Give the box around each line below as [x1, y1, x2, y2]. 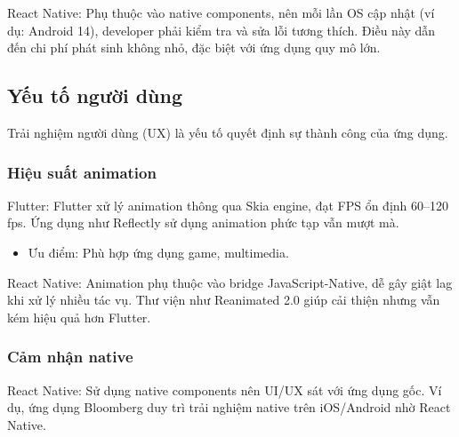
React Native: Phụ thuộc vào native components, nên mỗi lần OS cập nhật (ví [7, 4, 435, 21]
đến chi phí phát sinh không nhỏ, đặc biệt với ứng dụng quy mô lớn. [7, 38, 381, 57]
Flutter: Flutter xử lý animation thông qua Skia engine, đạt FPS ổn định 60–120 [7, 195, 449, 214]
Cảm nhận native [7, 346, 133, 368]
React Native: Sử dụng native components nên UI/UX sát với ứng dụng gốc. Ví [7, 380, 442, 399]
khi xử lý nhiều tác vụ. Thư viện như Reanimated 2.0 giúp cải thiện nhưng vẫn [7, 290, 440, 309]
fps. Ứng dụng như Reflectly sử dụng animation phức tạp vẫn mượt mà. [7, 213, 399, 232]
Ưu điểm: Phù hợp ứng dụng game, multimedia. [28, 242, 289, 261]
